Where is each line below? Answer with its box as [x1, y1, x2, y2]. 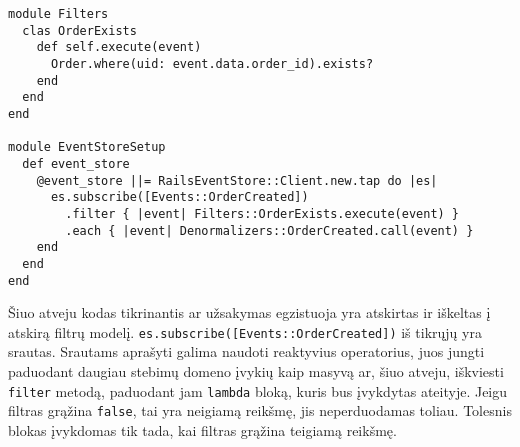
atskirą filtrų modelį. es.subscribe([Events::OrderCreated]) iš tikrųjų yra [8, 321, 482, 342]
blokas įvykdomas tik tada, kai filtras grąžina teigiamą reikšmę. [8, 419, 397, 440]
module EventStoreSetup [8, 140, 166, 155]
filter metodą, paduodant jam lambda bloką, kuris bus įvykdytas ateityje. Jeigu [8, 380, 508, 401]
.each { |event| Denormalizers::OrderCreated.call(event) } [65, 223, 474, 238]
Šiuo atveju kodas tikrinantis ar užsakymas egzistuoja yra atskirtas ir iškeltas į [8, 302, 491, 323]
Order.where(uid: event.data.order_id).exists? [50, 56, 374, 71]
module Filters [8, 7, 109, 21]
